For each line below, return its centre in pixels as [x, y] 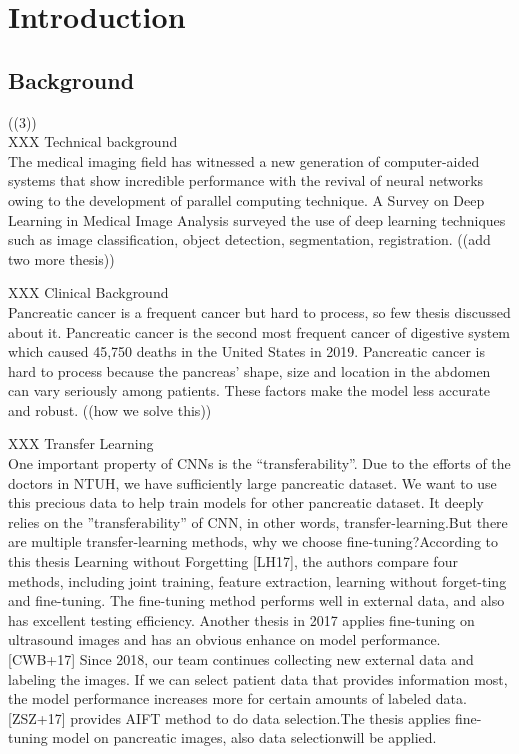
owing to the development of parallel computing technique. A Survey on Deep [246, 199]
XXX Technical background [93, 141]
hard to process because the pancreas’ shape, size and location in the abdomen [249, 370]
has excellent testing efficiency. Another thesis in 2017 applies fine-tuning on [241, 619]
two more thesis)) [61, 258]
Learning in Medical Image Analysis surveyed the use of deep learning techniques [257, 219]
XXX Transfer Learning [81, 443]
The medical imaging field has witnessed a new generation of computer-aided [244, 160]
